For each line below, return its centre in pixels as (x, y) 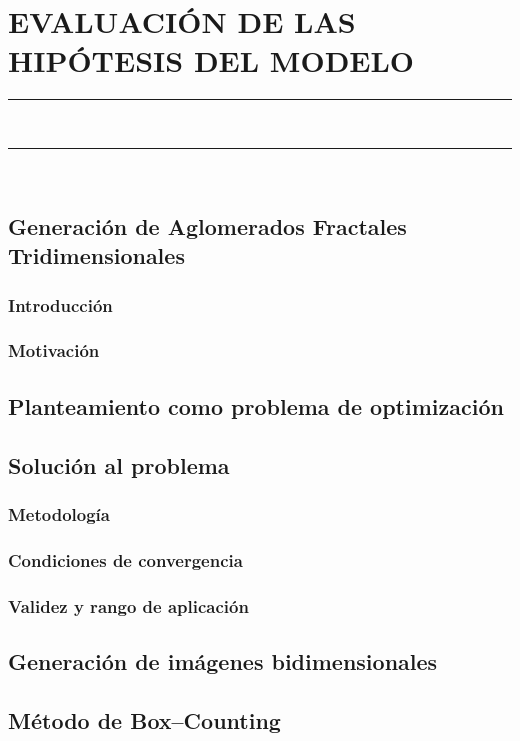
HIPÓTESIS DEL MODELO (211, 60)
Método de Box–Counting (144, 719)
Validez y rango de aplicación (128, 605)
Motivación (54, 350)
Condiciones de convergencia (125, 559)
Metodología (59, 513)
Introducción (60, 304)
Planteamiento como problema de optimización (256, 405)
